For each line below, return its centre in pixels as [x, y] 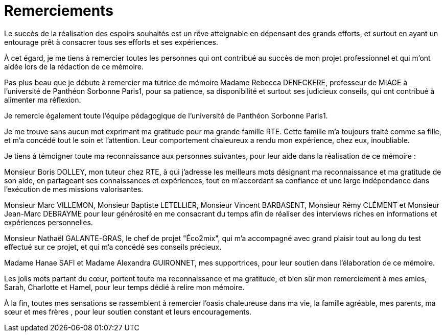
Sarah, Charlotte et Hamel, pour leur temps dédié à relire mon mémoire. [124, 287]
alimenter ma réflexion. [43, 100]
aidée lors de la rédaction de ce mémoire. [74, 66]
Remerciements [59, 11]
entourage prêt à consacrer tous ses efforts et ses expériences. [111, 42]
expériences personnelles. [49, 222]
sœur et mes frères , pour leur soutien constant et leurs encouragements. [128, 311]
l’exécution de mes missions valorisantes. [74, 189]
